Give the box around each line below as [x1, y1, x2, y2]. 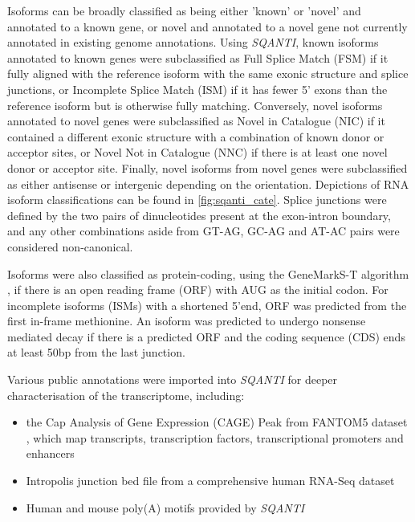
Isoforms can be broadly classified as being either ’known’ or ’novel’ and [7, 2, 361, 18]
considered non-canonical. [7, 238, 133, 255]
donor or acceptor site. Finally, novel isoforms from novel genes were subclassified [7, 159, 408, 176]
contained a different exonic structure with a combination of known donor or [7, 128, 384, 145]
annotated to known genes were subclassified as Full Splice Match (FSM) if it [7, 49, 389, 66]
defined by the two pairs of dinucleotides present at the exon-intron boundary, [7, 206, 391, 223]
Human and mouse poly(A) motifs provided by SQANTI [26, 499, 305, 516]
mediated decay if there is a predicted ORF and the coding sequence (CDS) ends [7, 328, 405, 345]
